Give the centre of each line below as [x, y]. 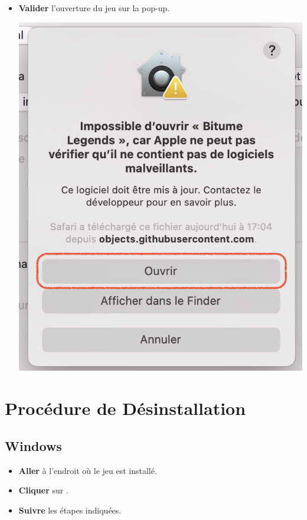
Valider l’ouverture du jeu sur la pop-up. [94, 8]
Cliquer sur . [43, 490]
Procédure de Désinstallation [125, 408]
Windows [33, 445]
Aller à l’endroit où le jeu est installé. [88, 470]
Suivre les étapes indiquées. [70, 510]
